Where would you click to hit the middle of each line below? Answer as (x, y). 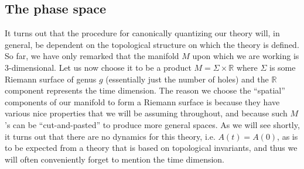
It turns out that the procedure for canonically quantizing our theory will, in (142, 33)
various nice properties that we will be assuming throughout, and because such (146, 113)
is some (283, 67)
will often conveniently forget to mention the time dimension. (115, 159)
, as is (288, 136)
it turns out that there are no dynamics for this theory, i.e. (110, 136)
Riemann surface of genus (51, 79)
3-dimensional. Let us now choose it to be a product (98, 67)
